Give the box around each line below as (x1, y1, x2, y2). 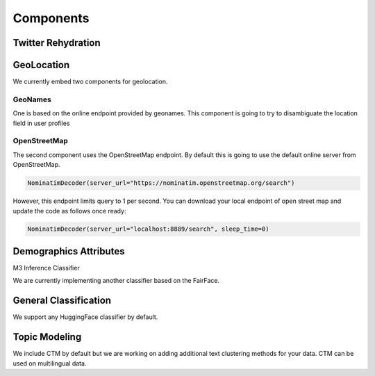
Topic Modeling (12, 331, 82, 343)
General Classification (12, 295, 111, 306)
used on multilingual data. (12, 359, 87, 368)
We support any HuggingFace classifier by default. (12, 313, 158, 321)
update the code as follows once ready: (12, 206, 126, 215)
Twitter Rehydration (12, 37, 101, 49)
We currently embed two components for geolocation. (12, 77, 168, 86)
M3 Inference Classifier (12, 263, 80, 272)
